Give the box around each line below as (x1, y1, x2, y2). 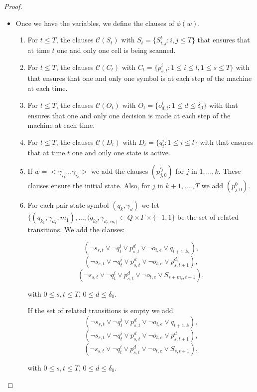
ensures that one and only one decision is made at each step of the (27, 110, 231, 120)
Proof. (4, 1, 22, 11)
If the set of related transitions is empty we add (27, 305, 173, 316)
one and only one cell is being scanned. (57, 44, 176, 55)
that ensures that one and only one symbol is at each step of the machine (27, 73, 252, 83)
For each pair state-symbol (27, 200, 109, 210)
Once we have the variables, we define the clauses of (15, 17, 174, 28)
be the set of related (177, 212, 239, 222)
